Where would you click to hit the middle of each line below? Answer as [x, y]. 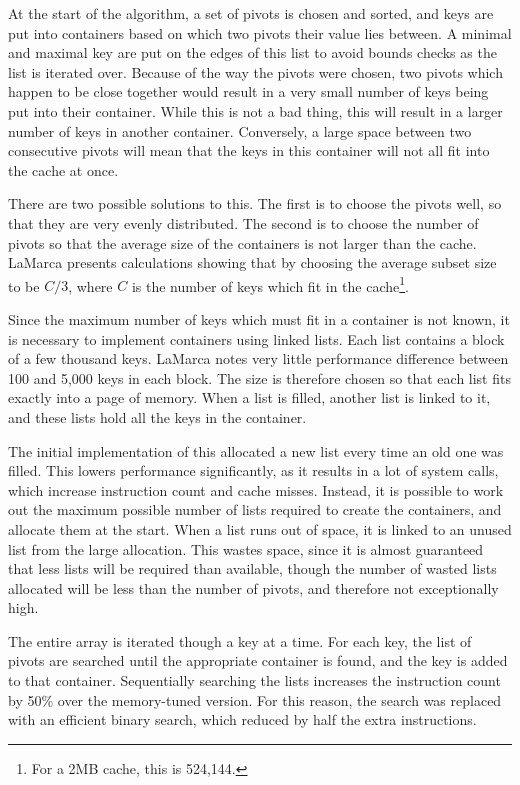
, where [90, 285]
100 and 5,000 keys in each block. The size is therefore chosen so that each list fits [259, 377]
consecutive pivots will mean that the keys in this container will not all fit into [249, 150]
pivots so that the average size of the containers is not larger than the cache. [242, 242]
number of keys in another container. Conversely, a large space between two [240, 130]
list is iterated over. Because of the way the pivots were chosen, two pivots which [255, 71]
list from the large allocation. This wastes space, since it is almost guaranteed [246, 548]
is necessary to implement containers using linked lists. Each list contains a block [256, 338]
